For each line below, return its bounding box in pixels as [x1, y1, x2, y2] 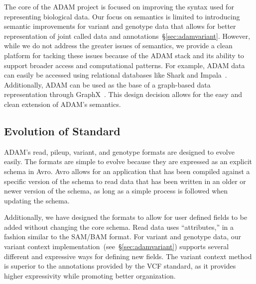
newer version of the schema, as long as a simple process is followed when [4, 186, 228, 196]
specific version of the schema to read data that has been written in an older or [4, 176, 246, 186]
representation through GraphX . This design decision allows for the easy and [4, 89, 242, 99]
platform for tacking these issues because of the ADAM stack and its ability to [4, 50, 244, 60]
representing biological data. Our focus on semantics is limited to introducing [4, 11, 240, 21]
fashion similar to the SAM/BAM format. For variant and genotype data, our [4, 231, 242, 242]
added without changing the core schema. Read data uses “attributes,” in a [4, 221, 234, 232]
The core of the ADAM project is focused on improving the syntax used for [4, 1, 234, 11]
